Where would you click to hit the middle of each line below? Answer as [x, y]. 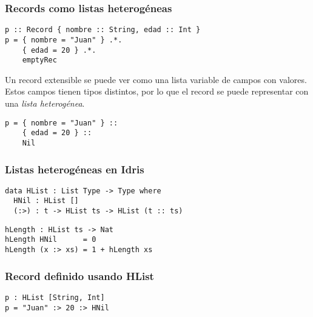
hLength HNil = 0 [51, 240]
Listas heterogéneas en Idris [75, 169]
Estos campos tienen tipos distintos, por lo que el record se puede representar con [157, 91]
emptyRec [39, 60]
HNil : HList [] [46, 201]
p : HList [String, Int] [55, 297]
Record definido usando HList [79, 275]
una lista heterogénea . [45, 103]
